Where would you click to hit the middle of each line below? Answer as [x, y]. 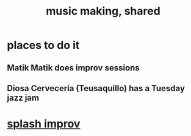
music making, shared [103, 11]
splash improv [44, 124]
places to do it [43, 45]
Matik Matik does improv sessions [73, 68]
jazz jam [23, 97]
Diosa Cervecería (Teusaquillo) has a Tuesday [96, 88]
